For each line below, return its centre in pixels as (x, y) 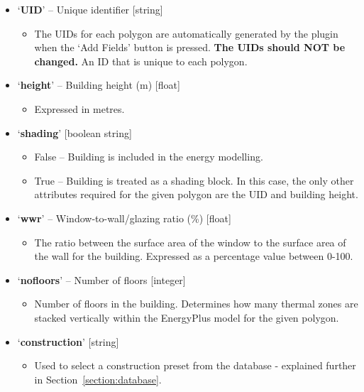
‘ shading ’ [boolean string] (75, 132)
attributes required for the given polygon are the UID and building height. (196, 194)
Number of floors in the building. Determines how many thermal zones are (196, 304)
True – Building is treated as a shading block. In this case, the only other (194, 180)
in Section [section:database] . (98, 379)
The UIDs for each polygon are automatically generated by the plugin (186, 33)
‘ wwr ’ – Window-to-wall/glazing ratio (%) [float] (124, 218)
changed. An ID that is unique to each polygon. (141, 61)
